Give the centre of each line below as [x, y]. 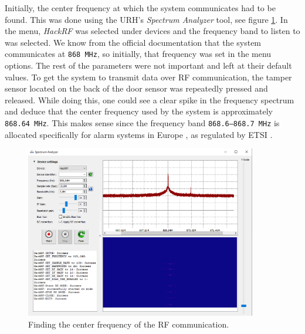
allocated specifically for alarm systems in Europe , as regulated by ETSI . [139, 134]
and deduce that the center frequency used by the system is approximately [139, 111]
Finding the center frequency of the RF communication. [129, 324]
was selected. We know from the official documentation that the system [133, 42]
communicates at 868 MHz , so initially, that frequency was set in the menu [138, 54]
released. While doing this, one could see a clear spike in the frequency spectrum [150, 99]
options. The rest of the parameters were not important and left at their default [148, 65]
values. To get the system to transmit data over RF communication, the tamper [148, 77]
